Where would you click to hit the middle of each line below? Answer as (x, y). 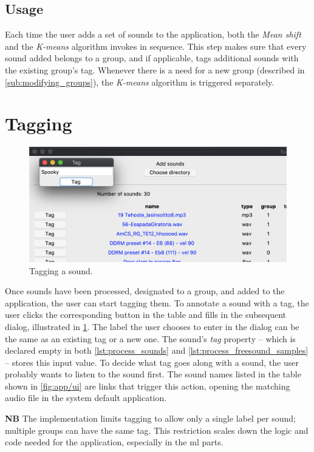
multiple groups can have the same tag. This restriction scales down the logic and (157, 430)
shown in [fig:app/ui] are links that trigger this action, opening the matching (148, 386)
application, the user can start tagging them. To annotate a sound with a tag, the (157, 302)
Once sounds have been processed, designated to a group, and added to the (145, 291)
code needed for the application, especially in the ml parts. (114, 442)
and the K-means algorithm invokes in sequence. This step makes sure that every (156, 46)
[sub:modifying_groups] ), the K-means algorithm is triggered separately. (140, 82)
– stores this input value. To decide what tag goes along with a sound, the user (152, 362)
